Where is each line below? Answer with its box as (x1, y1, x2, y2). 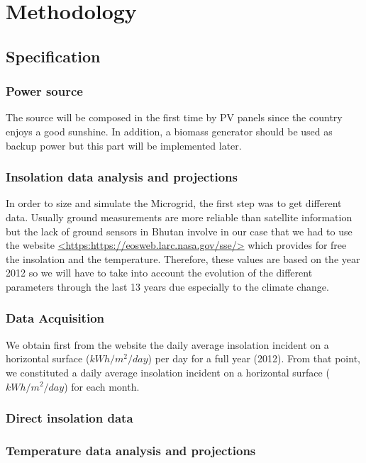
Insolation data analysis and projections (6, 168, 238, 186)
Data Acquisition (6, 309, 104, 327)
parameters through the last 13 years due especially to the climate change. (6, 279, 329, 294)
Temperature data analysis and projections (6, 441, 256, 459)
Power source (6, 82, 83, 100)
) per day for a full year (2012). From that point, (148, 351, 360, 366)
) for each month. (64, 379, 140, 394)
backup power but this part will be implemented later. (6, 138, 242, 152)
